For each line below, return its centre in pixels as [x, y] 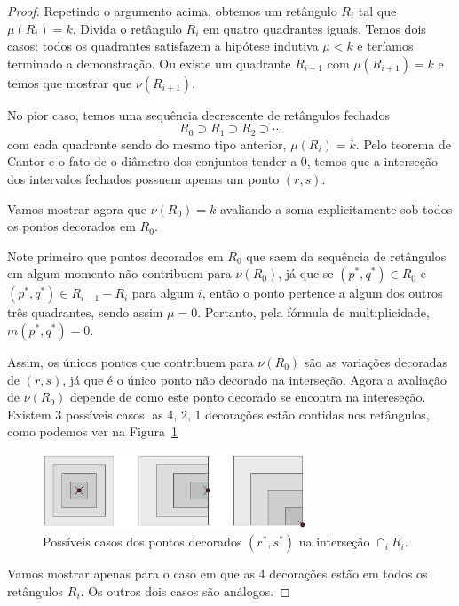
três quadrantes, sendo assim [85, 312]
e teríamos [385, 46]
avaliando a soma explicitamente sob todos [336, 208]
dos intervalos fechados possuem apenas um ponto [143, 179]
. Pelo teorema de [403, 144]
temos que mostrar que [70, 82]
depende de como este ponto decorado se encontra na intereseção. [248, 397]
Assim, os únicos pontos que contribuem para [131, 361]
